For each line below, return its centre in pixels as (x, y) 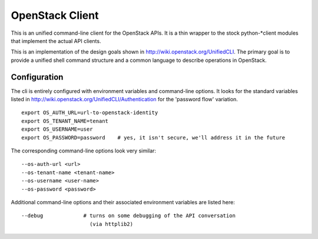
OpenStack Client (55, 15)
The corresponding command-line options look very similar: (83, 151)
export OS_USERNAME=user (57, 129)
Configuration (37, 77)
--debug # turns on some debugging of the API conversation (128, 216)
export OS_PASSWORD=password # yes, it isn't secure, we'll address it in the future (153, 137)
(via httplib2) (111, 224)
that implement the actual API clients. (56, 41)
